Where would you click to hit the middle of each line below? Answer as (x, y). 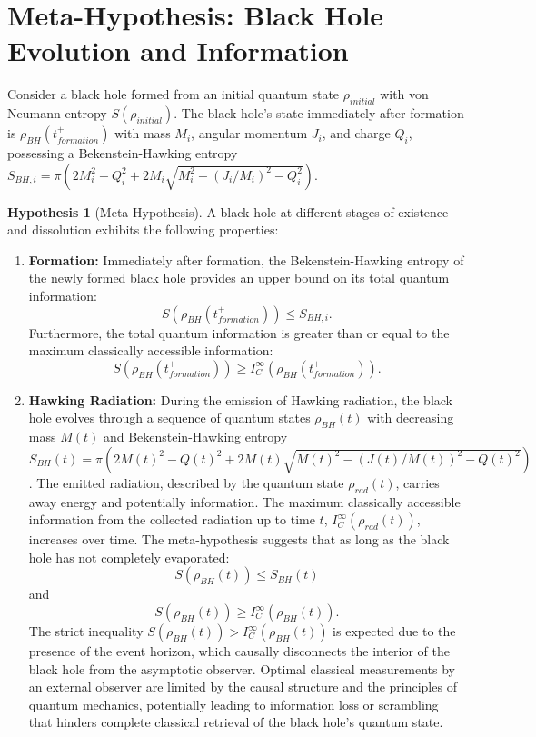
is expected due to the (394, 631)
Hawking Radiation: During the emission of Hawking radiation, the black (241, 399)
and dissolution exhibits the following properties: (143, 229)
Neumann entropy (57, 113)
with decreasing (411, 418)
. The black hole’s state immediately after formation (319, 113)
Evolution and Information (178, 50)
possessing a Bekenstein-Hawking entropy (123, 153)
